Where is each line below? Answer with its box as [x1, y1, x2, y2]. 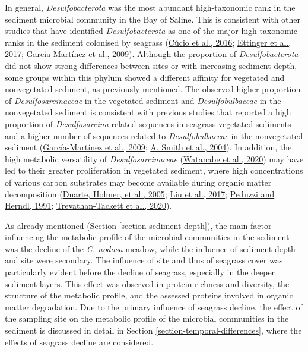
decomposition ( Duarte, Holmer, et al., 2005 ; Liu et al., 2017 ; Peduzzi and [5, 187, 275, 200]
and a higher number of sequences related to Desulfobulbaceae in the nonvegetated [5, 129, 303, 142]
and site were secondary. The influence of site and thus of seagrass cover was [5, 254, 283, 266]
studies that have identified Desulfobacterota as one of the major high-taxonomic [5, 24, 297, 37]
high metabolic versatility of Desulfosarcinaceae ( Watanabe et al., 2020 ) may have [5, 152, 304, 165]
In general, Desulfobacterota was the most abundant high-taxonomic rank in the [5, 1, 296, 13]
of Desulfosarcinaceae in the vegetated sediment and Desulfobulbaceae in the [5, 94, 281, 106]
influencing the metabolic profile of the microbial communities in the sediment [5, 231, 290, 243]
